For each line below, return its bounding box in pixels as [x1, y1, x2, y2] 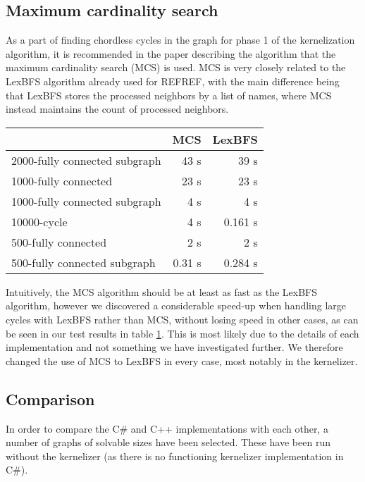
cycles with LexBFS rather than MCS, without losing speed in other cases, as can [6, 311, 359, 326]
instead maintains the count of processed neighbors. [6, 101, 229, 116]
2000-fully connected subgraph [11, 152, 161, 168]
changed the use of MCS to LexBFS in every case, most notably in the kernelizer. [6, 353, 358, 368]
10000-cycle [11, 213, 68, 230]
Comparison [6, 388, 95, 409]
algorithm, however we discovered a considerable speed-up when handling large [6, 298, 347, 313]
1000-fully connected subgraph [11, 192, 161, 209]
